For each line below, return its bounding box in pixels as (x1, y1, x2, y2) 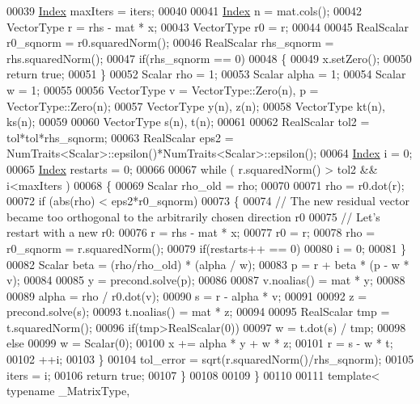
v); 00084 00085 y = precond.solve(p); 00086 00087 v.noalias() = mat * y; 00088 (6, 271, 405, 288)
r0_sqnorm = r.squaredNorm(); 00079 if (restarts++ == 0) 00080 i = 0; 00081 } (6, 239, 407, 256)
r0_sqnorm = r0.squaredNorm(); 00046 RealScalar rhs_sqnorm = (6, 34, 334, 51)
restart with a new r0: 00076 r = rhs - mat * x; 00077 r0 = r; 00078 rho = (6, 224, 375, 241)
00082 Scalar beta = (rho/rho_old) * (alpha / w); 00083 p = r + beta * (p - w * (6, 255, 409, 272)
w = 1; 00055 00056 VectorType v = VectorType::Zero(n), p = (6, 81, 319, 98)
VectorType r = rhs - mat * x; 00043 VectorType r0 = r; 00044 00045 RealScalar (6, 18, 409, 35)
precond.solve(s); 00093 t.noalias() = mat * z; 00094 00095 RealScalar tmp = (6, 303, 390, 320)
